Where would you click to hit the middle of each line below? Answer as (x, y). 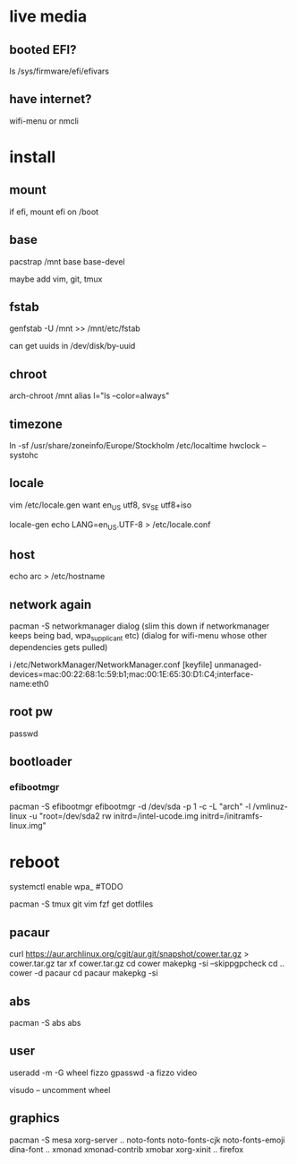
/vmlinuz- (270, 807)
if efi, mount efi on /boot (54, 212)
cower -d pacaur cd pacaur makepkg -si (84, 973)
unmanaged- (238, 665)
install (33, 157)
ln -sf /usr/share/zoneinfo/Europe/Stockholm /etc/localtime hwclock (135, 446)
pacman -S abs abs (45, 1022)
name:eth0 (29, 683)
